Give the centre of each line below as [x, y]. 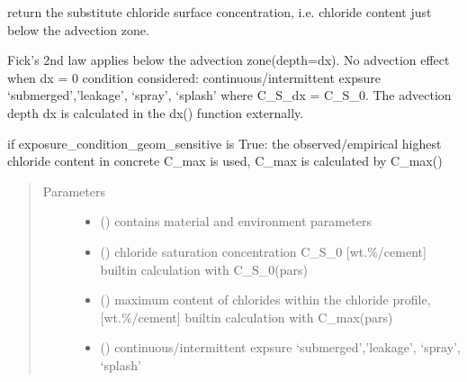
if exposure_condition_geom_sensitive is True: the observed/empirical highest [225, 143]
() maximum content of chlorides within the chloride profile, [265, 300]
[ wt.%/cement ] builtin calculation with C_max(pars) [247, 317]
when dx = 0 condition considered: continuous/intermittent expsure [194, 77]
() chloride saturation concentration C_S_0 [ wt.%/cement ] [263, 251]
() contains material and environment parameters [236, 221]
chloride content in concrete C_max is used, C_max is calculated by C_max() [225, 161]
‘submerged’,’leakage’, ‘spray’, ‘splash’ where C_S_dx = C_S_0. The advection [229, 95]
